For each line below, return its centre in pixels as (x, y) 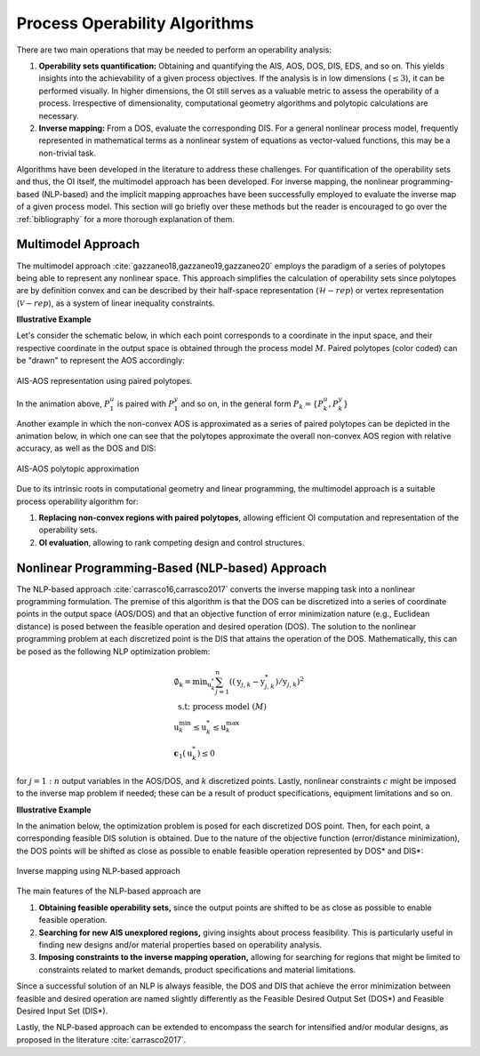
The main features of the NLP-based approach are (109, 891)
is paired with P (146, 404)
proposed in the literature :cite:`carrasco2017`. (101, 1039)
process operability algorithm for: (78, 501)
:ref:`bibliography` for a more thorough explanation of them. (125, 219)
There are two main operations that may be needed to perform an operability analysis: (174, 50)
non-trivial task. (68, 153)
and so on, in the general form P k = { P (252, 404)
